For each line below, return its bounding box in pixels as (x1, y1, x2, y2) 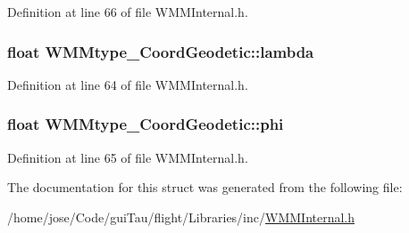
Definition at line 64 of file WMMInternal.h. (7, 75, 248, 93)
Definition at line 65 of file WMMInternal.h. (7, 148, 248, 166)
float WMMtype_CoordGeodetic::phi (7, 113, 284, 135)
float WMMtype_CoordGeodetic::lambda (7, 40, 314, 62)
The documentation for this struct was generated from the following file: (7, 178, 403, 197)
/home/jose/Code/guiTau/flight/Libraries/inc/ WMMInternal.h (7, 207, 355, 226)
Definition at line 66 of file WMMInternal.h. (7, 3, 248, 20)
